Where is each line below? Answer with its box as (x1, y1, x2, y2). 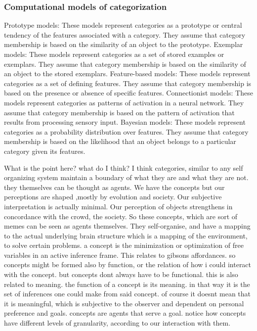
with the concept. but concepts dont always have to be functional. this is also (4, 269, 238, 280)
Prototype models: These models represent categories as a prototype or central (4, 20, 242, 30)
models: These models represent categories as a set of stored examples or (4, 49, 224, 59)
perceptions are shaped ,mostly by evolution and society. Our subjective (4, 191, 222, 202)
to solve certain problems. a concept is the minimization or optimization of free (4, 240, 244, 250)
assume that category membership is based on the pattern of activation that (4, 107, 235, 117)
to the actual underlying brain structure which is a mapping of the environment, (4, 230, 248, 240)
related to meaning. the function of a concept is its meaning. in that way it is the (4, 279, 250, 289)
